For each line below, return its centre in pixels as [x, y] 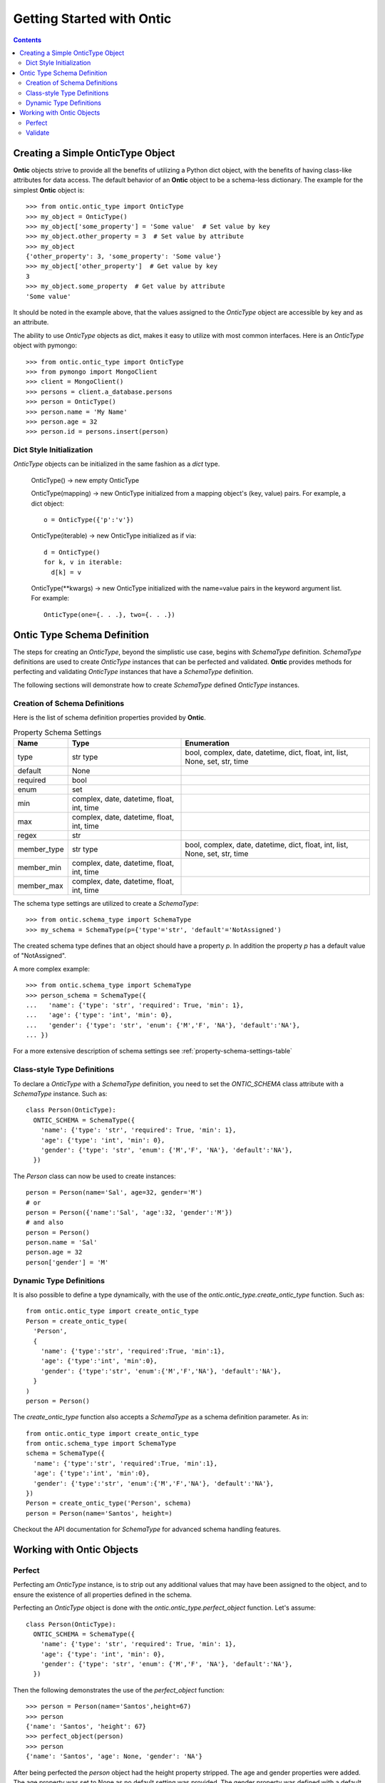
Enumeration [207, 743]
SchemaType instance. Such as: [60, 1093]
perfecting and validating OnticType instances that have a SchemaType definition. [133, 672]
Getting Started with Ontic [92, 19]
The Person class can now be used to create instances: [94, 1176]
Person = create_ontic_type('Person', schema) [109, 1503]
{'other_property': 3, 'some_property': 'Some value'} [124, 256]
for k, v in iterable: [83, 562]
